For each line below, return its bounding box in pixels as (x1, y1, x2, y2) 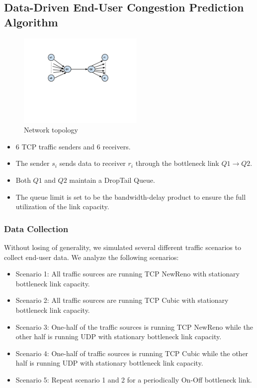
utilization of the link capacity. (15, 201, 109, 212)
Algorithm (4, 14, 58, 29)
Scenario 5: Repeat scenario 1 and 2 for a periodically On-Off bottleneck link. (15, 374, 252, 385)
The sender (15, 158, 50, 168)
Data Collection (4, 222, 69, 235)
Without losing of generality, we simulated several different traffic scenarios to (4, 242, 241, 253)
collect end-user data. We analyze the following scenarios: (4, 252, 179, 262)
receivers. (102, 141, 131, 151)
